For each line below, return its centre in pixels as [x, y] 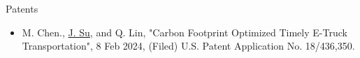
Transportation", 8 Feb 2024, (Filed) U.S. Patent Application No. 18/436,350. [188, 46]
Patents [22, 8]
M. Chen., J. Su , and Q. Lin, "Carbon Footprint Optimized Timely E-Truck [185, 32]
